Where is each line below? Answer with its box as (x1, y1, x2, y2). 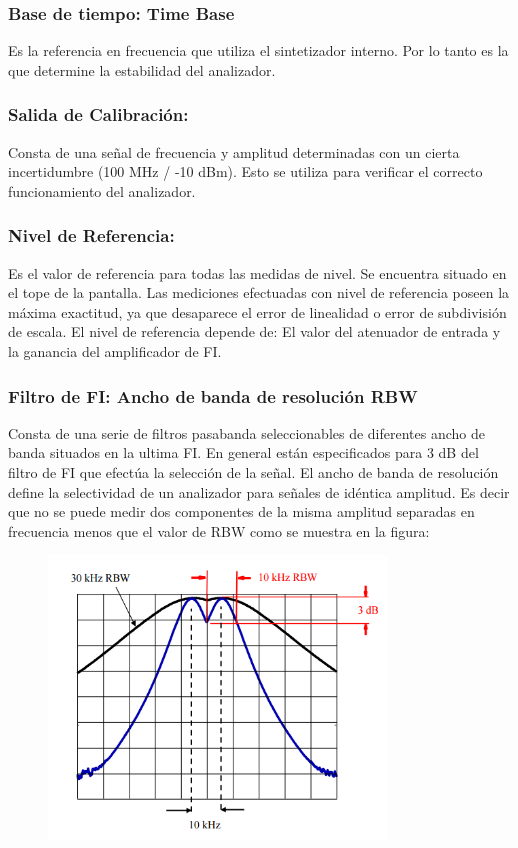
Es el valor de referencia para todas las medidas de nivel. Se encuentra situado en (8, 262, 507, 283)
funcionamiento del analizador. (8, 180, 196, 201)
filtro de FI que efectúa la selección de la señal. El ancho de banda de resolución (8, 462, 499, 482)
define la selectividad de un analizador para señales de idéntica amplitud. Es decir (8, 481, 510, 502)
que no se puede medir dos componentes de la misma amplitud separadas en (8, 501, 475, 522)
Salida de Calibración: (8, 102, 189, 127)
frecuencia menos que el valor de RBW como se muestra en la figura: (8, 520, 430, 541)
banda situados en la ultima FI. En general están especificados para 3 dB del (8, 442, 479, 463)
